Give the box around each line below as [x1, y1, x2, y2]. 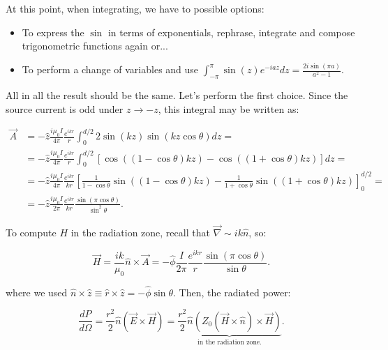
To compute [6, 225, 57, 240]
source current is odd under [6, 101, 124, 116]
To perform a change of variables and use [22, 62, 199, 77]
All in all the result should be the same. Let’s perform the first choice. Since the [6, 87, 348, 102]
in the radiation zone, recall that [70, 225, 210, 240]
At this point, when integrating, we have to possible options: [6, 1, 264, 15]
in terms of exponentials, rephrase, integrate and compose [107, 24, 355, 39]
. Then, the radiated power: [173, 284, 291, 299]
